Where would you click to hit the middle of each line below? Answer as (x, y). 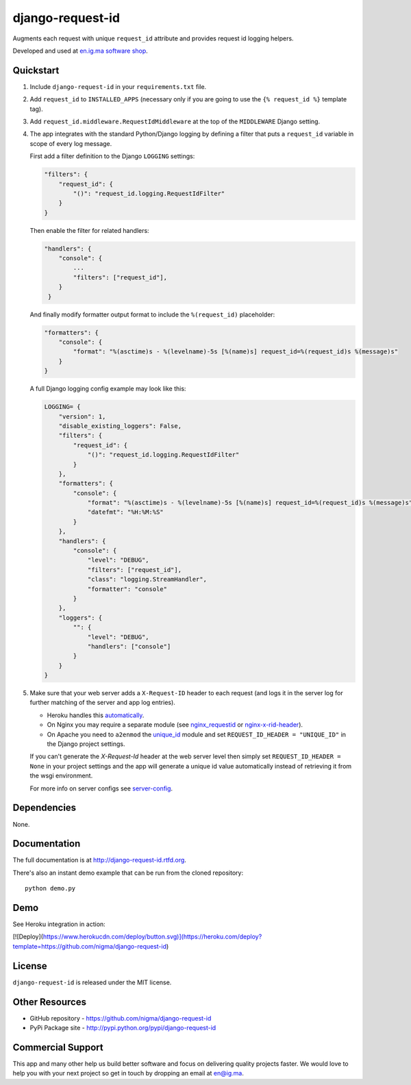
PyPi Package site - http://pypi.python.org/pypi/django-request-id (123, 1028)
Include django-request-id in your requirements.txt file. (118, 86)
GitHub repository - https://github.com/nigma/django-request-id (121, 1018)
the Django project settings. (86, 744)
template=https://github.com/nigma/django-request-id (90, 946)
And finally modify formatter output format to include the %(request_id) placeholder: (152, 314)
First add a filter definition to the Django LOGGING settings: (112, 156)
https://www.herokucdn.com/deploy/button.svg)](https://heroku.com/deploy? (152, 937)
